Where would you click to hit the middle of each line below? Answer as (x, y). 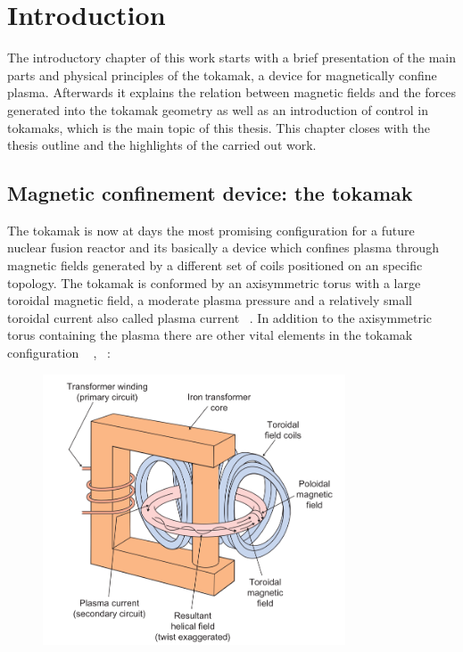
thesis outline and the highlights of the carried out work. (162, 145)
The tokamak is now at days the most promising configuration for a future (211, 230)
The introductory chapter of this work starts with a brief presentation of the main (232, 58)
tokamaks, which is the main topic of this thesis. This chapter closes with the (219, 127)
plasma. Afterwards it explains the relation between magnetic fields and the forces (231, 92)
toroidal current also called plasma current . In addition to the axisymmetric (220, 317)
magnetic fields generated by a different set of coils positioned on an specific (215, 265)
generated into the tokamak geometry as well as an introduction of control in (218, 109)
